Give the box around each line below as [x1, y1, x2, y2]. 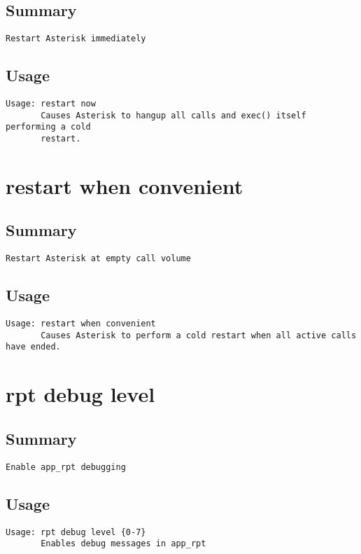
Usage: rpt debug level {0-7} [6, 527, 146, 537]
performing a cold [6, 122, 91, 132]
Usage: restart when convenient [6, 319, 156, 329]
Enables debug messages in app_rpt [41, 539, 206, 549]
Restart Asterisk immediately [6, 34, 146, 44]
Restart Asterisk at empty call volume [6, 254, 191, 264]
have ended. [6, 342, 61, 352]
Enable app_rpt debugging [6, 462, 126, 472]
